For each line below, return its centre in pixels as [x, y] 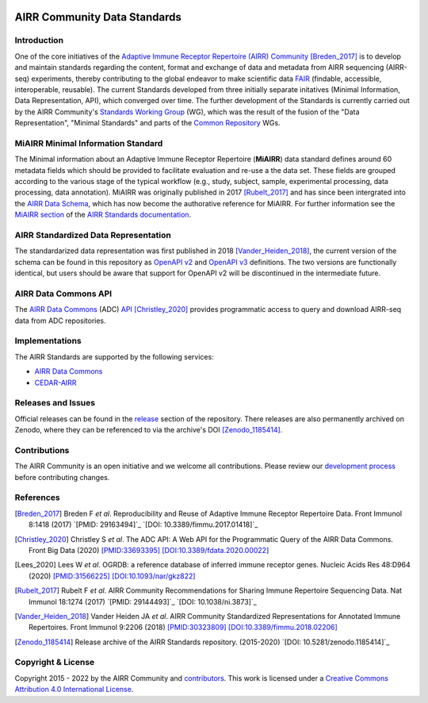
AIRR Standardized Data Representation [93, 235]
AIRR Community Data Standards [98, 17]
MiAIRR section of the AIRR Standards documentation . [103, 215]
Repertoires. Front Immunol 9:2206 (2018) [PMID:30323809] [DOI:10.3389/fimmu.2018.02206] [183, 628]
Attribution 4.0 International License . [74, 690]
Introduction [39, 40]
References [37, 497]
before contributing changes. [62, 477]
